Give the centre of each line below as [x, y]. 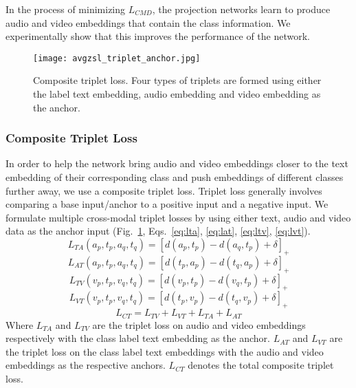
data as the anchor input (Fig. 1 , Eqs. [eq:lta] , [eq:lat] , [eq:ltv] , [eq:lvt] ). [158, 231]
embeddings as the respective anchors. [86, 365]
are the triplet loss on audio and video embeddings [199, 324]
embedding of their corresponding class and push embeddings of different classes [175, 177]
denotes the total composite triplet [261, 365]
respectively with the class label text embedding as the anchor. [138, 338]
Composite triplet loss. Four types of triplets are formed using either [177, 80]
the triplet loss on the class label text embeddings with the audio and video [165, 351]
